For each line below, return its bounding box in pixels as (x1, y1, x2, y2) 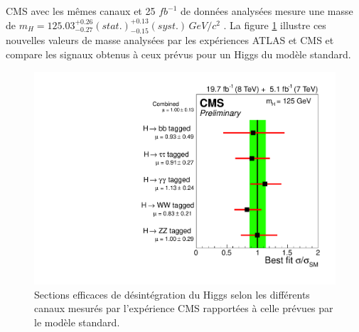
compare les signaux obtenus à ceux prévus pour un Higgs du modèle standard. (6, 46, 351, 61)
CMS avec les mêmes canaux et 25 (6, 4, 156, 18)
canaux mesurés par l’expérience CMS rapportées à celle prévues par (34, 301, 333, 316)
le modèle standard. (34, 315, 120, 330)
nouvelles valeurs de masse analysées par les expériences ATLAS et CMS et (6, 33, 334, 48)
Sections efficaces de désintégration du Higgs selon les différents (34, 287, 310, 301)
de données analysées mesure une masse (181, 4, 353, 18)
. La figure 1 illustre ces (223, 17, 326, 32)
